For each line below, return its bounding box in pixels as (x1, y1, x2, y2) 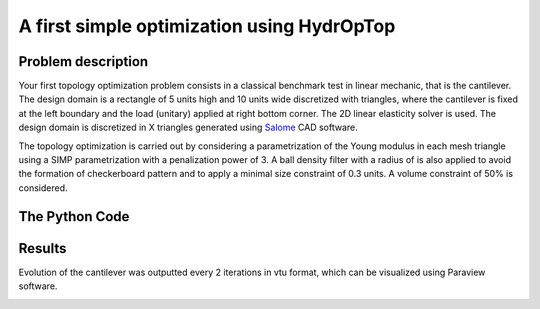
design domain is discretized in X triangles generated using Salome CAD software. (18, 121, 359, 134)
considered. (18, 181, 68, 194)
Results (18, 240, 67, 257)
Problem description (18, 53, 149, 70)
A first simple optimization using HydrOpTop (18, 15, 396, 37)
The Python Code (18, 208, 130, 225)
